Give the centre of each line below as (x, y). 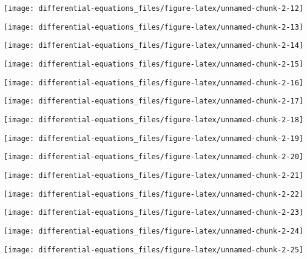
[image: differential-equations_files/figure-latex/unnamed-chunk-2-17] (153, 101)
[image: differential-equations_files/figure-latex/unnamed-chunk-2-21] (153, 175)
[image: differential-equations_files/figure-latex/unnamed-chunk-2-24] (153, 231)
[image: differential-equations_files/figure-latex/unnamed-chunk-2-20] (153, 157)
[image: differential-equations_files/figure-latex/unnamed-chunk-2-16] (153, 83)
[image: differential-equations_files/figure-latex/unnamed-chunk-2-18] (153, 120)
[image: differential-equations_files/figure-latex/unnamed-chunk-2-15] (153, 64)
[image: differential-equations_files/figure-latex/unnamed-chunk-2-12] (153, 8)
